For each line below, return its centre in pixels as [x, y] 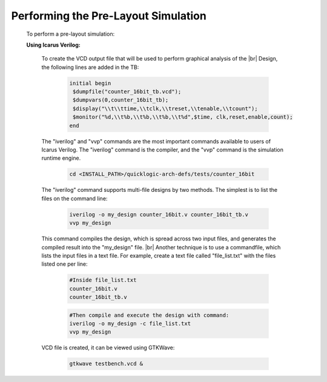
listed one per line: [64, 264]
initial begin [90, 83]
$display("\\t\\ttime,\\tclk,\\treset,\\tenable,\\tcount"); [165, 108]
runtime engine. [61, 158]
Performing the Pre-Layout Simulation [109, 16]
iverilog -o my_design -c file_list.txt [130, 324]
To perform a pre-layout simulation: [71, 34]
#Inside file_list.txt [103, 280]
